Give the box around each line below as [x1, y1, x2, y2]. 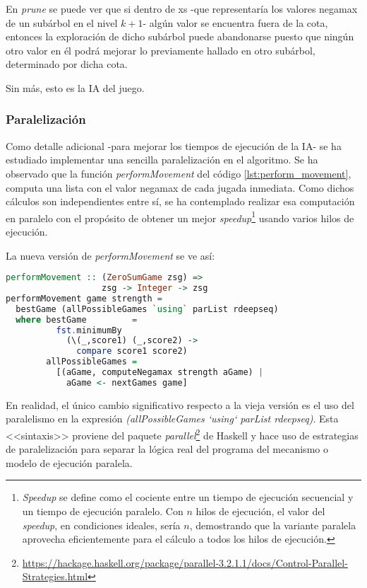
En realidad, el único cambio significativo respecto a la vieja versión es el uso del [6, 397, 354, 412]
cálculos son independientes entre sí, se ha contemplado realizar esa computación [6, 194, 355, 209]
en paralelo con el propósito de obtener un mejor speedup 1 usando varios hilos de [6, 208, 354, 225]
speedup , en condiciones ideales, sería [22, 517, 181, 532]
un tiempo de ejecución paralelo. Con [22, 504, 183, 519]
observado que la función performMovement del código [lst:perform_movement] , [6, 166, 351, 180]
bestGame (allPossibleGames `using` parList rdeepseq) [16, 304, 279, 314]
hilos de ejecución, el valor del [195, 504, 325, 519]
